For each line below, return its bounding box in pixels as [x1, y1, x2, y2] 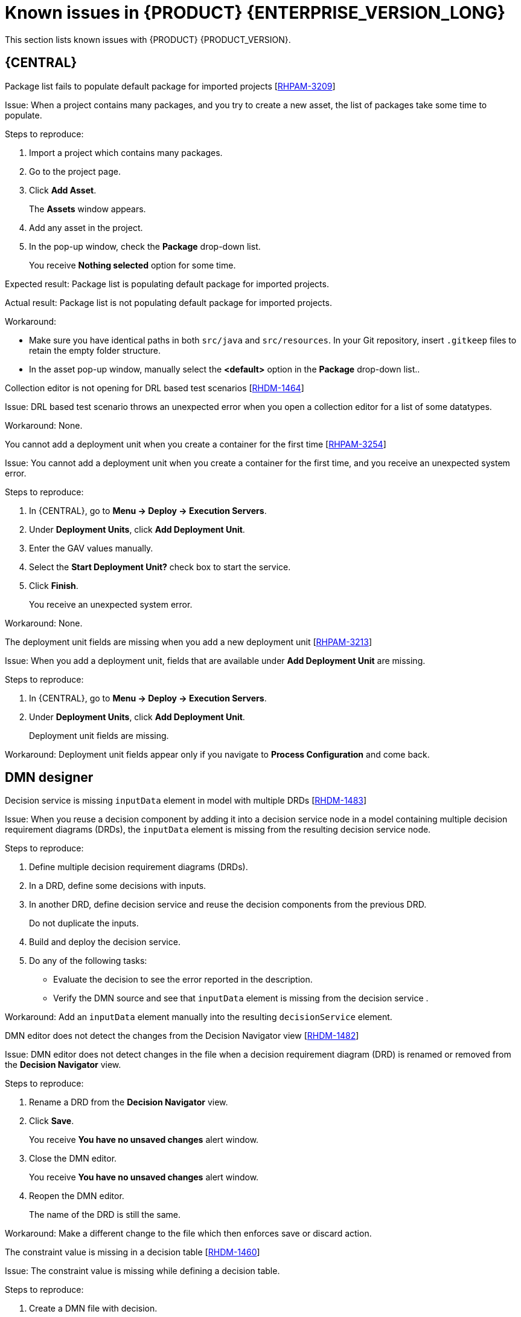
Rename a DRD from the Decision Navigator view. [29, 1097, 228, 1108]
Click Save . [29, 1116, 74, 1127]
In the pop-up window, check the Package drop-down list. [29, 241, 261, 252]
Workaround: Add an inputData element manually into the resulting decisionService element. [5, 1012, 392, 1023]
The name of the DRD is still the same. [29, 1209, 181, 1220]
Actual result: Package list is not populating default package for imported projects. [5, 297, 332, 308]
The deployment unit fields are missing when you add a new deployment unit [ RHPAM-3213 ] [5, 636, 372, 647]
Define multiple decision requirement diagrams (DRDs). [29, 862, 248, 873]
